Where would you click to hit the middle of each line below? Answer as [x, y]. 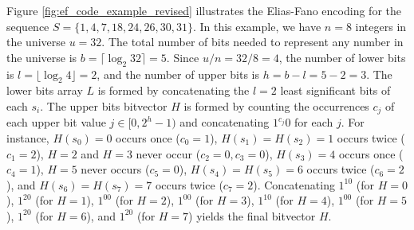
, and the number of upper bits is [178, 74]
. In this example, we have [257, 26]
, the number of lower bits [342, 57]
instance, [28, 138]
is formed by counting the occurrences [276, 105]
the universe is [42, 57]
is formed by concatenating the [173, 90]
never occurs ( [115, 169]
